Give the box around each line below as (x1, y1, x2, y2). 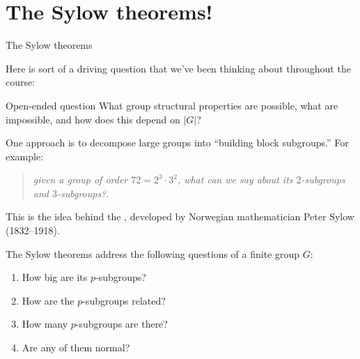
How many (22, 316, 68, 331)
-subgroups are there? (75, 316, 168, 331)
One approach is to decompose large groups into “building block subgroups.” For (6, 135, 349, 150)
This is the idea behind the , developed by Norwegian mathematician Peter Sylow (6, 209, 354, 224)
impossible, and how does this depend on (6, 112, 180, 126)
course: (6, 75, 36, 89)
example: (6, 148, 44, 163)
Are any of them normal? (22, 340, 130, 355)
